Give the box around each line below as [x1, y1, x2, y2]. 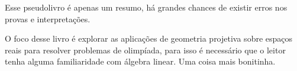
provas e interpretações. [5, 12, 91, 25]
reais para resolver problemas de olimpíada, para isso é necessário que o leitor [5, 43, 286, 56]
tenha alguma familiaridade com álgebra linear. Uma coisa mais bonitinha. [5, 55, 276, 67]
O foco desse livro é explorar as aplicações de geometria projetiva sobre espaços [5, 32, 293, 45]
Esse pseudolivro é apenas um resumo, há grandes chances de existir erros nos [5, 1, 288, 13]
